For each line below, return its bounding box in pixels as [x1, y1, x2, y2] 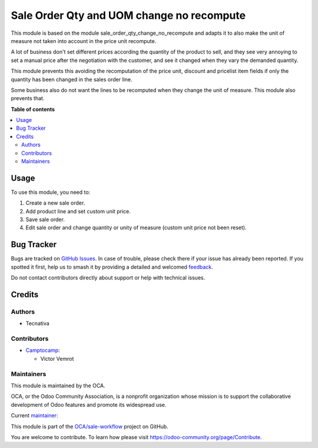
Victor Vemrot [40, 355, 74, 362]
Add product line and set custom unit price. [25, 207, 131, 215]
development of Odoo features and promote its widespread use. [11, 401, 167, 408]
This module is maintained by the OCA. [11, 382, 105, 389]
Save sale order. [25, 216, 65, 223]
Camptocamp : [25, 347, 60, 354]
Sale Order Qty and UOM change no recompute [11, 9, 246, 22]
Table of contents [11, 106, 55, 113]
